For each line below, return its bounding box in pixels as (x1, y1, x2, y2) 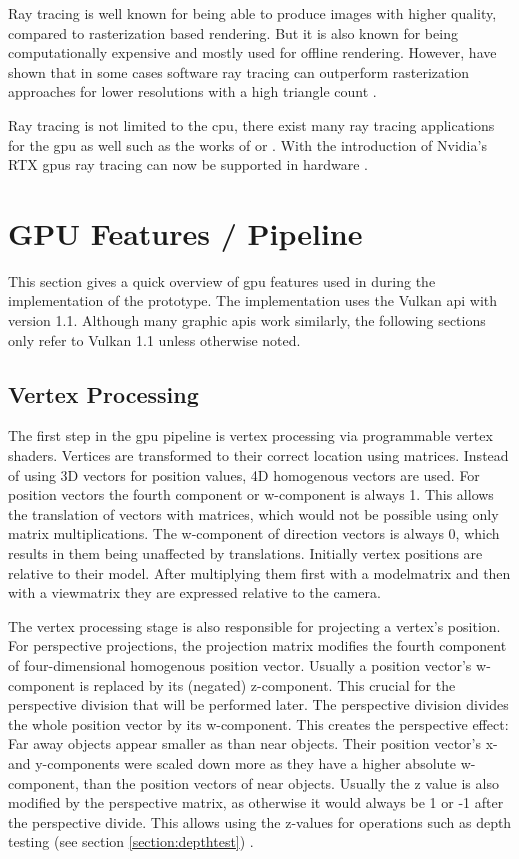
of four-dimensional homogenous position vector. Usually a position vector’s (8, 654, 472, 675)
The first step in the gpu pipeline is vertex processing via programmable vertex (8, 425, 493, 446)
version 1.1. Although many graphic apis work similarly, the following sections (8, 310, 486, 331)
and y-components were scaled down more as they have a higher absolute (8, 752, 456, 773)
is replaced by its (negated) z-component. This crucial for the (79, 674, 456, 695)
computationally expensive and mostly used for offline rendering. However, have (8, 42, 497, 63)
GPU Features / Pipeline (8, 212, 363, 253)
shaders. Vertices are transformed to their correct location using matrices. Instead (8, 445, 509, 466)
